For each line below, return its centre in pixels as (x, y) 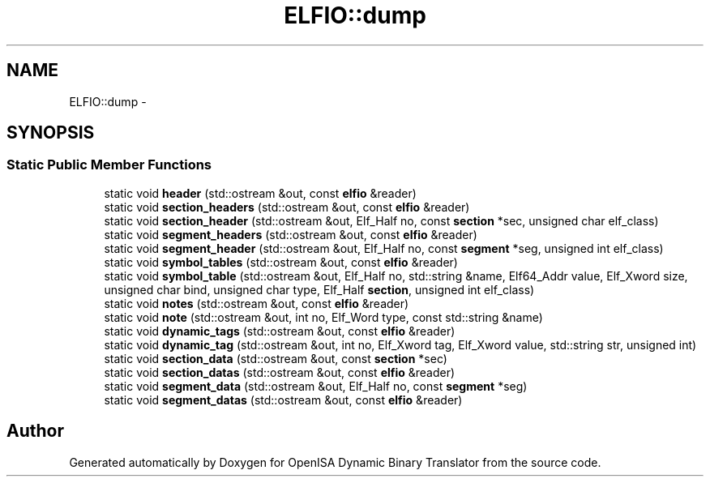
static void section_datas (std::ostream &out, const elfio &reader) (280, 372)
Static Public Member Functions (109, 165)
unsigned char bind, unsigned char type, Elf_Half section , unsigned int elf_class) (319, 289)
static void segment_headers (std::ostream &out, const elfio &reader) (291, 234)
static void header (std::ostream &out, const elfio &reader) (260, 193)
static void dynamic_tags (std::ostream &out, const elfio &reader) (280, 331)
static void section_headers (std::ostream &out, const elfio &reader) (287, 207)
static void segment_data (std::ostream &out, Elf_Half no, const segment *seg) (316, 386)
